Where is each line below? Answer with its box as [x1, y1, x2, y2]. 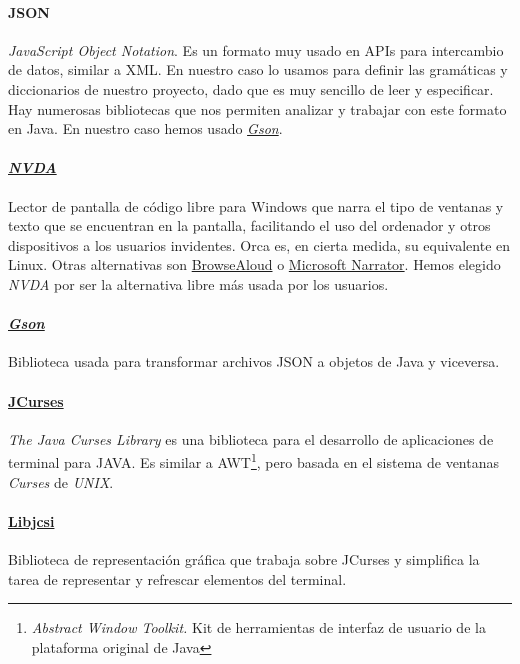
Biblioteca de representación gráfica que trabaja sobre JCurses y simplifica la [8, 548, 480, 569]
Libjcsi [8, 510, 55, 531]
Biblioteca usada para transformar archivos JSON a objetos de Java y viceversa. [8, 351, 500, 372]
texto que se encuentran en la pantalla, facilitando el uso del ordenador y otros [8, 215, 491, 236]
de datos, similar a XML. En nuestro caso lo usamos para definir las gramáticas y [8, 59, 508, 80]
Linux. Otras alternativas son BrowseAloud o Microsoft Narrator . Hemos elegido [8, 254, 501, 275]
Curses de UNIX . [8, 471, 114, 492]
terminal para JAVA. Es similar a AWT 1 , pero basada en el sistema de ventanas [8, 449, 499, 472]
